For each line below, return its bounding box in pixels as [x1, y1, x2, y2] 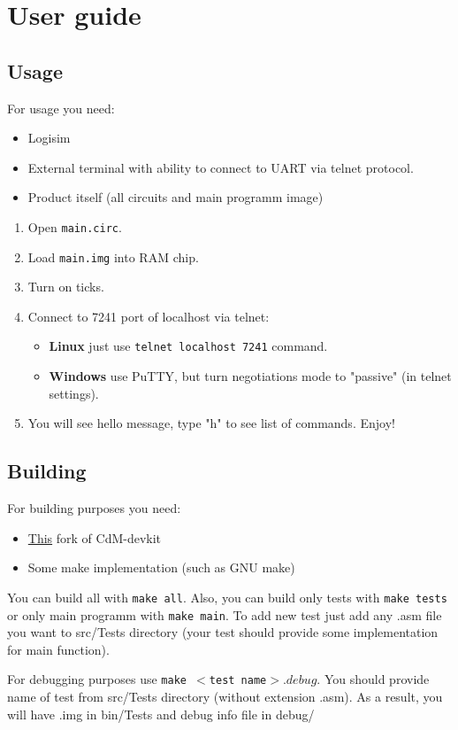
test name [209, 674, 267, 687]
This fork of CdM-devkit [27, 528, 162, 547]
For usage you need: [7, 98, 115, 117]
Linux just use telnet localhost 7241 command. [49, 337, 328, 355]
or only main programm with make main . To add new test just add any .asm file [7, 605, 442, 624]
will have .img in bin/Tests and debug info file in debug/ [7, 704, 315, 723]
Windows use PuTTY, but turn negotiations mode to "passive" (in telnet [49, 367, 452, 385]
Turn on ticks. [27, 277, 104, 296]
